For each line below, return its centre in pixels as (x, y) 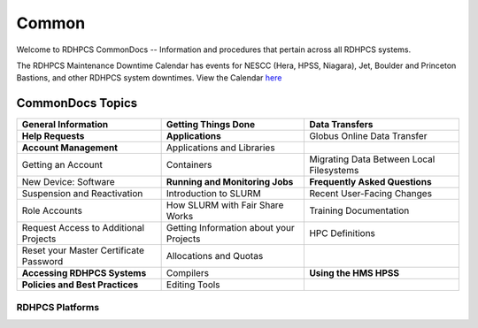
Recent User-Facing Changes (371, 194)
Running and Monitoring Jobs (230, 182)
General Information (65, 125)
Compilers (188, 273)
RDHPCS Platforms (58, 307)
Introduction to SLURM (213, 194)
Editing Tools (193, 285)
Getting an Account (62, 165)
